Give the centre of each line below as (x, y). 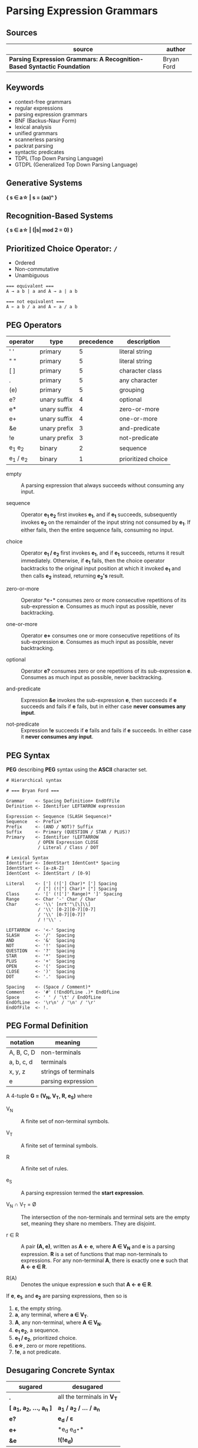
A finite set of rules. (45, 1169)
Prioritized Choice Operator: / (62, 248)
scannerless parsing (39, 139)
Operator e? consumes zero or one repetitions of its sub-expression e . (106, 671)
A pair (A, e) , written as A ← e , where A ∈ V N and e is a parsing (98, 1247)
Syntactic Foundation (59, 66)
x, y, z (17, 1071)
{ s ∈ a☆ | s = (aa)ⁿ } (32, 197)
